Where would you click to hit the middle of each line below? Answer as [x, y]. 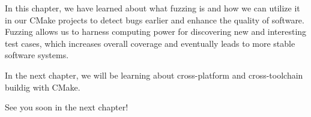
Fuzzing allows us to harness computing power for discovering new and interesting [156, 31]
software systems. [37, 55]
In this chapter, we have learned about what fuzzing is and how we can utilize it [152, 8]
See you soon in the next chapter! [67, 107]
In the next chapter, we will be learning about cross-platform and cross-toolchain [154, 75]
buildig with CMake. [43, 87]
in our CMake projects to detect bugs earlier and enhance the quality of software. [155, 19]
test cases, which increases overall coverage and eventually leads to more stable [150, 43]
